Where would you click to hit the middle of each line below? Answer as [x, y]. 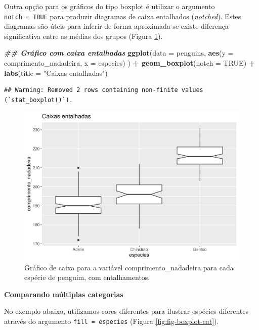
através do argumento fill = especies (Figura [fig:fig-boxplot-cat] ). [112, 321]
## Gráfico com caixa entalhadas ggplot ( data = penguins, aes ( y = [119, 53]
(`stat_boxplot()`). [39, 100]
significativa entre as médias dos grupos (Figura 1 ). [83, 36]
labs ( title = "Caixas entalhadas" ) [56, 73]
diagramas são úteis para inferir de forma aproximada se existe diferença [116, 26]
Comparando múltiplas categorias [64, 294]
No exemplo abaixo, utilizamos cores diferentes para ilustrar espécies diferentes [126, 311]
